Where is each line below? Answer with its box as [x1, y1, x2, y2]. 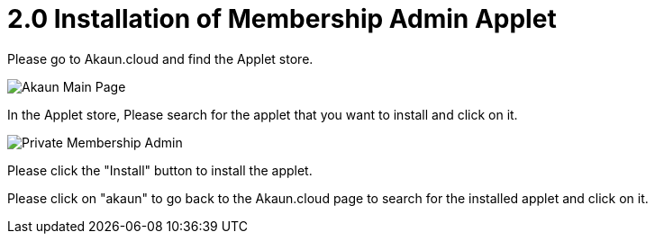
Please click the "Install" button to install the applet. [7, 162, 313, 178]
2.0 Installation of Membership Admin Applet [7, 4, 557, 34]
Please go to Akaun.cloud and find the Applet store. [7, 50, 314, 67]
